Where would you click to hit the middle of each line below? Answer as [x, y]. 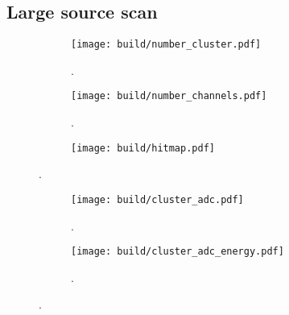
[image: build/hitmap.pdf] [143, 148]
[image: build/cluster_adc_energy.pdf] [178, 252]
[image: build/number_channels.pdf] [169, 96]
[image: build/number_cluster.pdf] [166, 45]
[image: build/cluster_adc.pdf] [157, 199]
